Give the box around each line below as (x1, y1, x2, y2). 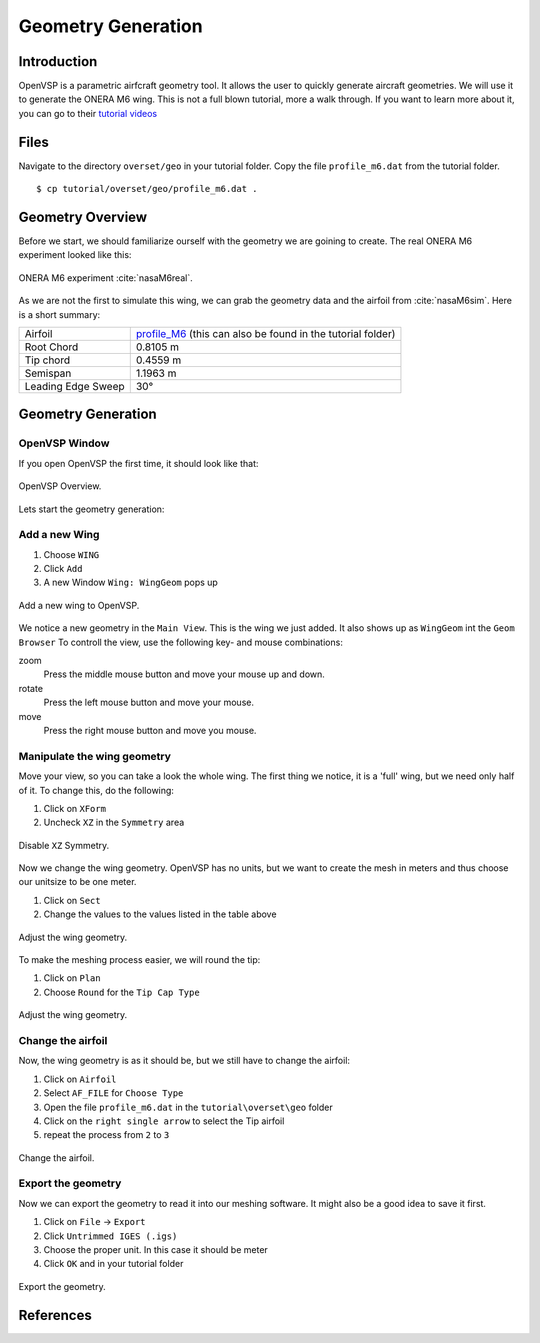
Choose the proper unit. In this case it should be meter (43, 1244, 269, 1255)
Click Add (43, 563, 83, 575)
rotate (18, 682, 44, 694)
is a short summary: (18, 308, 101, 320)
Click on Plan (43, 972, 101, 984)
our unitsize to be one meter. (18, 876, 137, 888)
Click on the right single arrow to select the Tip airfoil (43, 1115, 285, 1127)
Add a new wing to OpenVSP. (18, 599, 140, 611)
